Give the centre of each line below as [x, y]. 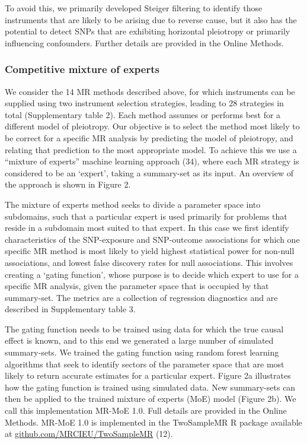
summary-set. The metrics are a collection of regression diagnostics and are [141, 297]
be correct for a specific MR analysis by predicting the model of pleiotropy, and [149, 137]
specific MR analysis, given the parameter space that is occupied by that [137, 286]
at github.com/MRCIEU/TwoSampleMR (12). [89, 434]
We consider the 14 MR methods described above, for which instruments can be [150, 91]
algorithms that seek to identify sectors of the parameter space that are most [145, 364]
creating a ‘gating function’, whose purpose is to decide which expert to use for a [152, 274]
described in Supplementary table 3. [70, 309]
